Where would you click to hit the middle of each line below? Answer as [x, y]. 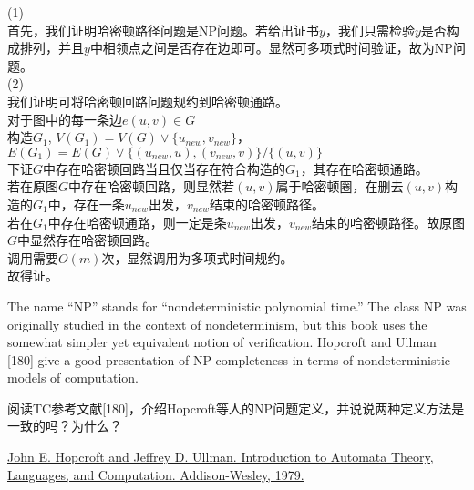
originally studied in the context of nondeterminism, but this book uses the [217, 324]
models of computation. [73, 378]
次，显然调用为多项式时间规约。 [197, 257]
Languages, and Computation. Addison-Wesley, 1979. [156, 474]
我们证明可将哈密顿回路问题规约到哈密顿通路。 [148, 101]
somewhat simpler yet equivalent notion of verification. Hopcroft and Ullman [222, 342]
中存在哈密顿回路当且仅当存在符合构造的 [165, 168]
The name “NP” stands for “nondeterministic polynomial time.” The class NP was [237, 306]
